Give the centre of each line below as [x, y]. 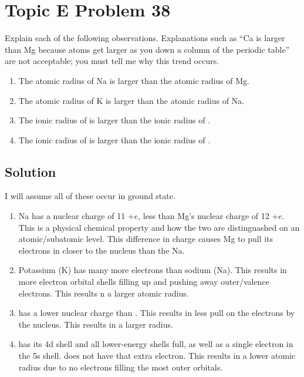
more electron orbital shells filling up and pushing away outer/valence [144, 282]
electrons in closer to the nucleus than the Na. [102, 250]
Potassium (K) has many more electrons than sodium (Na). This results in [153, 270]
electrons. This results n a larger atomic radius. [104, 293]
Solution [31, 171]
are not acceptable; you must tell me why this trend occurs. [112, 61]
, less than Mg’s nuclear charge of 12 [204, 216]
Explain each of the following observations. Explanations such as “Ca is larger [145, 38]
